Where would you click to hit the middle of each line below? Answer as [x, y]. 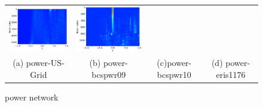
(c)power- [174, 63]
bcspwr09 [109, 74]
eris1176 [231, 74]
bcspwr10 [174, 74]
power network [32, 97]
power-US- [45, 63]
